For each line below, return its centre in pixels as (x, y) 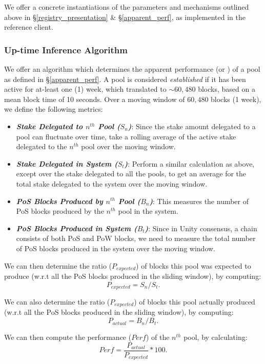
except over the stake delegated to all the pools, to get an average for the (131, 174)
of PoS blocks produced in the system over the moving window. (116, 248)
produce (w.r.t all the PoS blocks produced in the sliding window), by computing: (133, 276)
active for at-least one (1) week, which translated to (85, 89)
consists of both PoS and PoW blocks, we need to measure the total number (136, 238)
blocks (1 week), (236, 99)
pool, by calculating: (216, 337)
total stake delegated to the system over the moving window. (112, 183)
